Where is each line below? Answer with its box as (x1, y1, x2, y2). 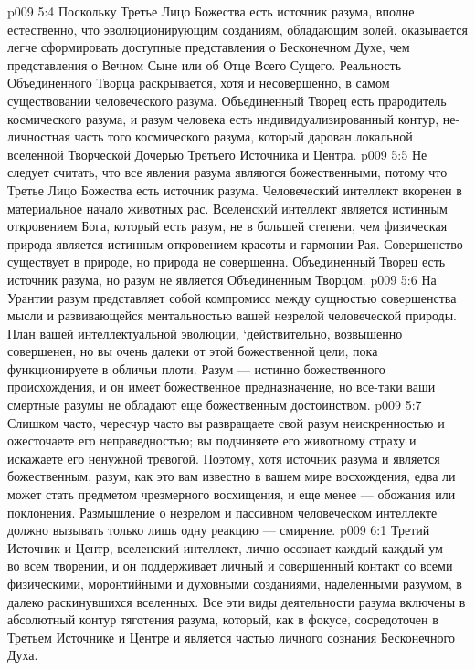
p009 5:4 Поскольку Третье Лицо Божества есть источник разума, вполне (7, 2, 415, 20)
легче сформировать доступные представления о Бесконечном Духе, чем (7, 37, 410, 57)
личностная (7, 127, 70, 146)
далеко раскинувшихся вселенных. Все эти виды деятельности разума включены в (7, 591, 466, 611)
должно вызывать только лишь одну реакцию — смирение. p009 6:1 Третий (7, 520, 430, 539)
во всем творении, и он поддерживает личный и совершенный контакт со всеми (7, 556, 453, 575)
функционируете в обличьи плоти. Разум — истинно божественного (7, 359, 385, 378)
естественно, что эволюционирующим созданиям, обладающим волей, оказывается (7, 19, 468, 38)
